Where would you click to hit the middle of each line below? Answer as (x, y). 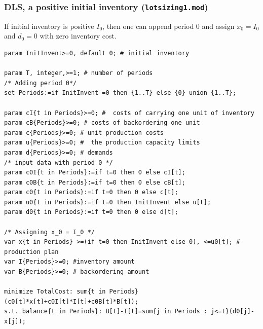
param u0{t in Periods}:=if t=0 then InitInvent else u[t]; (108, 202)
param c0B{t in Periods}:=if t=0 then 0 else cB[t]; (95, 182)
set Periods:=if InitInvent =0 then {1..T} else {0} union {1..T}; (120, 93)
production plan (31, 252)
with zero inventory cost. (78, 36)
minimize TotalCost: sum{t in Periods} (71, 292)
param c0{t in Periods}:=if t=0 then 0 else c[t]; (91, 192)
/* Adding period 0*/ (41, 83)
